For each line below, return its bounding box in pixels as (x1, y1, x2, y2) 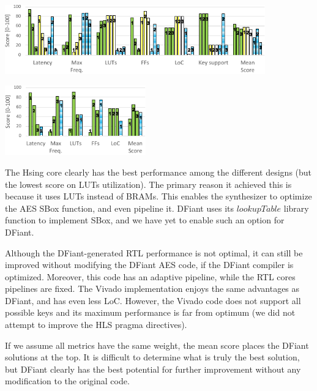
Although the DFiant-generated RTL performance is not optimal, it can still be (5, 246, 303, 259)
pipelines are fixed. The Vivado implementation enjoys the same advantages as (5, 282, 300, 295)
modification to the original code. (5, 374, 130, 387)
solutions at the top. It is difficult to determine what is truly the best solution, (5, 351, 300, 363)
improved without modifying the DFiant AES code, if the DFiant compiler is (5, 258, 294, 271)
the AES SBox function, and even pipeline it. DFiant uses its (5, 201, 234, 214)
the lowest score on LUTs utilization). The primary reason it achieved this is (5, 177, 292, 190)
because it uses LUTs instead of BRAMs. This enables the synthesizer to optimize (5, 190, 312, 203)
